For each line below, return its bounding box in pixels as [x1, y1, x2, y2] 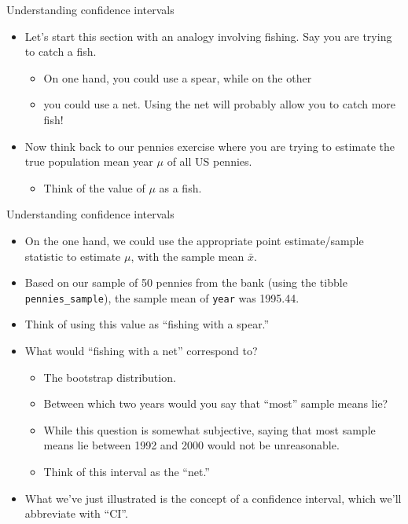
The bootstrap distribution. [43, 368, 176, 385]
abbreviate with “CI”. [24, 505, 128, 522]
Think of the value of [43, 179, 145, 196]
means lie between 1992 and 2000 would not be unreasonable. [43, 437, 340, 453]
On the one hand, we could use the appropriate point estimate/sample [24, 232, 364, 248]
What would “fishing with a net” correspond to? [24, 342, 258, 358]
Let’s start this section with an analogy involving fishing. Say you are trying [24, 27, 392, 44]
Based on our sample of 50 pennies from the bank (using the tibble [24, 274, 347, 291]
